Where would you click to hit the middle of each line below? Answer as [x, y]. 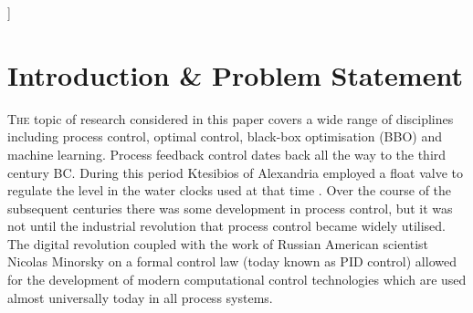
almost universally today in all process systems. [140, 297]
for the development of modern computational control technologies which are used [237, 280]
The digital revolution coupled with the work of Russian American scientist [218, 243]
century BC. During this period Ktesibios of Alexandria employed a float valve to [235, 172]
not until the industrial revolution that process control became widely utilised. [227, 226]
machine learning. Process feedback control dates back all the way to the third [227, 154]
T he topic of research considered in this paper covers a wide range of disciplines [231, 118]
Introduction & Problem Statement [235, 74]
